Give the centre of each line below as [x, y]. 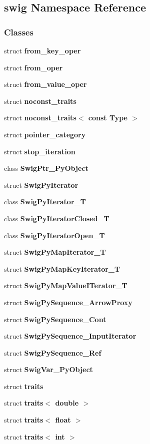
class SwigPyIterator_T [45, 202]
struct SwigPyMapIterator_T [55, 252]
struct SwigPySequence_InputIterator [70, 336]
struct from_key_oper [42, 50]
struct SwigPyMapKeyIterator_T [62, 268]
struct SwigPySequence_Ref [53, 352]
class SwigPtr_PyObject [46, 168]
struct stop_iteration [40, 151]
